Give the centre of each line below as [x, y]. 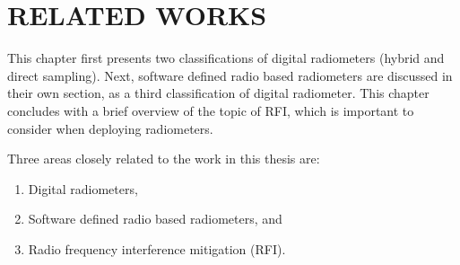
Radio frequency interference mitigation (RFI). [157, 248]
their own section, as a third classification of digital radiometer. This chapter [218, 93]
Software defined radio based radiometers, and [155, 219]
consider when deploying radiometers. [110, 128]
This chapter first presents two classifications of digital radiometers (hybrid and [226, 58]
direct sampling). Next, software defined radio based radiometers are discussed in [230, 75]
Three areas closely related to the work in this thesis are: [164, 159]
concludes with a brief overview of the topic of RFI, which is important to [211, 110]
